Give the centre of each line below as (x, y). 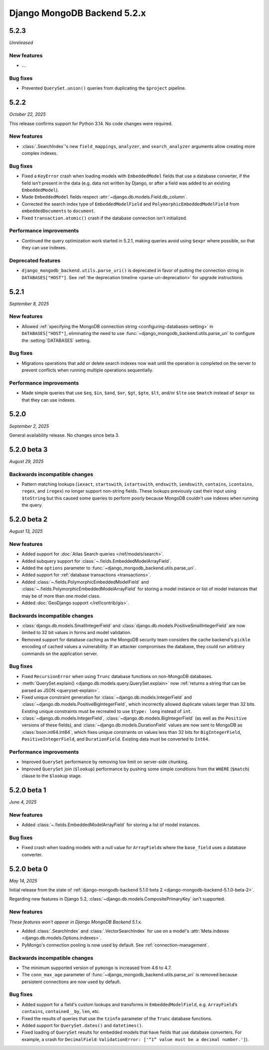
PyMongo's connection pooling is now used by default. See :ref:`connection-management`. (115, 945)
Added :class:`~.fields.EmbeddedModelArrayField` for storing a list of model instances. (111, 825)
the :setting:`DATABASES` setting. (56, 340)
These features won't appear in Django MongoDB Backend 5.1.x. (76, 922)
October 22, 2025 (27, 114)
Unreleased (21, 43)
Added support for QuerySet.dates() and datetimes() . (82, 1025)
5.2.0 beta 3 (28, 449)
